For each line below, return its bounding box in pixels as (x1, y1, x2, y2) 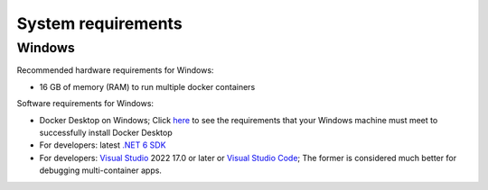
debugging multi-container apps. (39, 165, 163, 176)
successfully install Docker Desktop (39, 127, 173, 138)
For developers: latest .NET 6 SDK (39, 140, 166, 150)
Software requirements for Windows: (16, 98, 154, 109)
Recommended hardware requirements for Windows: (16, 65, 214, 76)
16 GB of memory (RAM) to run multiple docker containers (39, 81, 256, 92)
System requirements (16, 14, 183, 33)
